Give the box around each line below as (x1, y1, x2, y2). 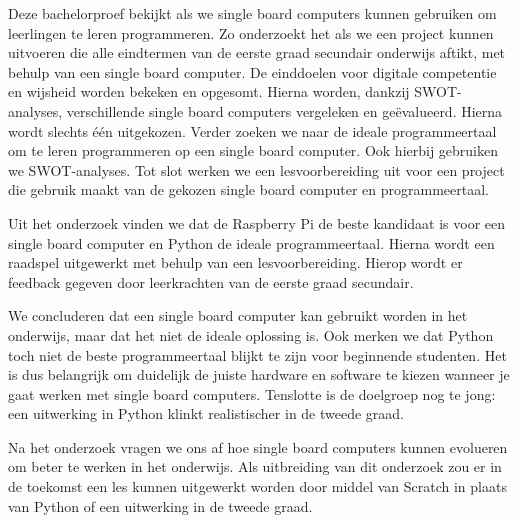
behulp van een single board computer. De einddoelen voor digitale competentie (8, 61, 497, 82)
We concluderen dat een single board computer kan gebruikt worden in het (8, 305, 468, 326)
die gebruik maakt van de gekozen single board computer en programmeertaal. (8, 179, 489, 200)
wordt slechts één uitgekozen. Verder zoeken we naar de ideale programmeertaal (8, 120, 497, 141)
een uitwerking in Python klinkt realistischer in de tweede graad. (8, 403, 405, 424)
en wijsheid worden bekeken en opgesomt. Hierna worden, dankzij (8, 81, 410, 102)
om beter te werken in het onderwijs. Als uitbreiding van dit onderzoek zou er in (8, 456, 502, 477)
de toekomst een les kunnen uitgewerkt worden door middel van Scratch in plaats (8, 476, 507, 497)
